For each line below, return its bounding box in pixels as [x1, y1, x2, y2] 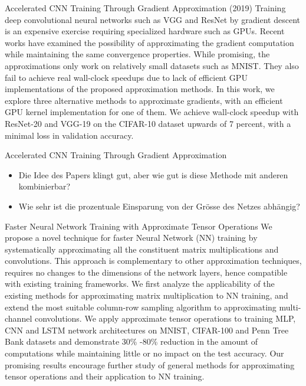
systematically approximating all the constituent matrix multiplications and [5, 243, 279, 255]
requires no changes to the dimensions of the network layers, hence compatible [5, 266, 288, 278]
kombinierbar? [18, 180, 71, 192]
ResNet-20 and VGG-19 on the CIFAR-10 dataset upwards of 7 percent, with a [5, 117, 291, 129]
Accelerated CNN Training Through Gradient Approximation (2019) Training [5, 2, 286, 14]
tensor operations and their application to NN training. [5, 370, 205, 382]
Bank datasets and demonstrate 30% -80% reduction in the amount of [5, 335, 258, 348]
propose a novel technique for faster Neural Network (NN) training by [5, 231, 258, 244]
